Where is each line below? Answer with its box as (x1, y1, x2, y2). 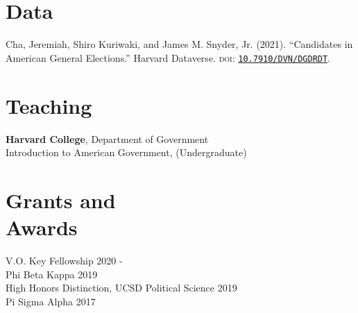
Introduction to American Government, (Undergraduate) (6, 145, 247, 160)
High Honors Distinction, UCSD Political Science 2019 (6, 280, 237, 295)
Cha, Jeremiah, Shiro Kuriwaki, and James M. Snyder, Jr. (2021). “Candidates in (6, 37, 353, 51)
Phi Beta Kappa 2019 (6, 267, 98, 281)
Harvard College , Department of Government (6, 131, 209, 146)
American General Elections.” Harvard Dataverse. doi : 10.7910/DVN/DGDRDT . (6, 50, 331, 65)
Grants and (6, 185, 116, 214)
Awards (6, 213, 78, 242)
